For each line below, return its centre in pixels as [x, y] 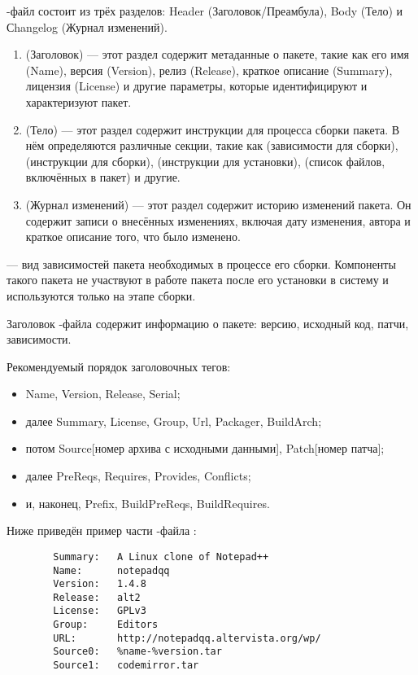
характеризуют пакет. [78, 101]
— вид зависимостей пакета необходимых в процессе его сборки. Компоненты [201, 263]
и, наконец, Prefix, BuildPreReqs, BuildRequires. [148, 503]
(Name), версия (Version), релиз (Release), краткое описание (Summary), [209, 70]
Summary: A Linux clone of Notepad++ [161, 557]
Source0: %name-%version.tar [137, 652]
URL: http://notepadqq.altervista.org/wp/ [187, 638]
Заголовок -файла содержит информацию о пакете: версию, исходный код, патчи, [208, 323]
